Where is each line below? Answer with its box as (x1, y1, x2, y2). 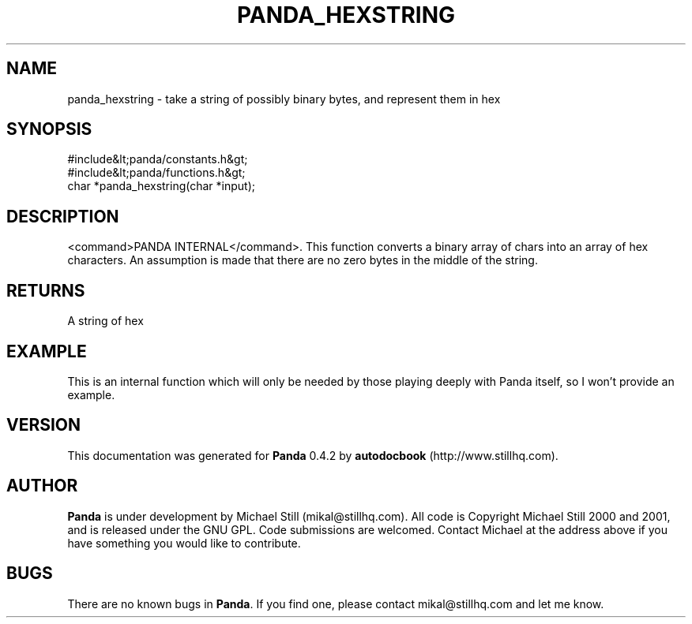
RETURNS (6, 280, 85, 301)
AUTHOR (6, 476, 78, 496)
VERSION (6, 415, 81, 435)
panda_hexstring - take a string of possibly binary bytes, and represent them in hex (67, 92, 501, 106)
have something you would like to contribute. (67, 536, 301, 550)
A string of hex (67, 314, 144, 328)
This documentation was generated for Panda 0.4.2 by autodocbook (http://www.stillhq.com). (67, 448, 558, 462)
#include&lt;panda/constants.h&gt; (67, 152, 248, 166)
